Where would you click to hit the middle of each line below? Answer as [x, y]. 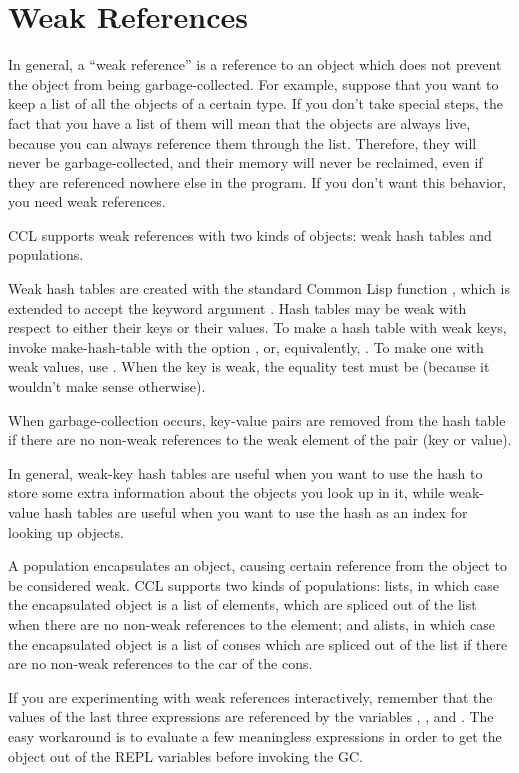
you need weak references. [87, 201]
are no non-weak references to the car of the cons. [160, 663]
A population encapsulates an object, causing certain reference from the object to [257, 565]
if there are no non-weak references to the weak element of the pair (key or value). [260, 439]
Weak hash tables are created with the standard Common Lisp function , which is [259, 288]
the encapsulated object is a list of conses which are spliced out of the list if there [258, 643]
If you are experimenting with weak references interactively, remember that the [250, 696]
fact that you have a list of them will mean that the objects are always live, [239, 122]
